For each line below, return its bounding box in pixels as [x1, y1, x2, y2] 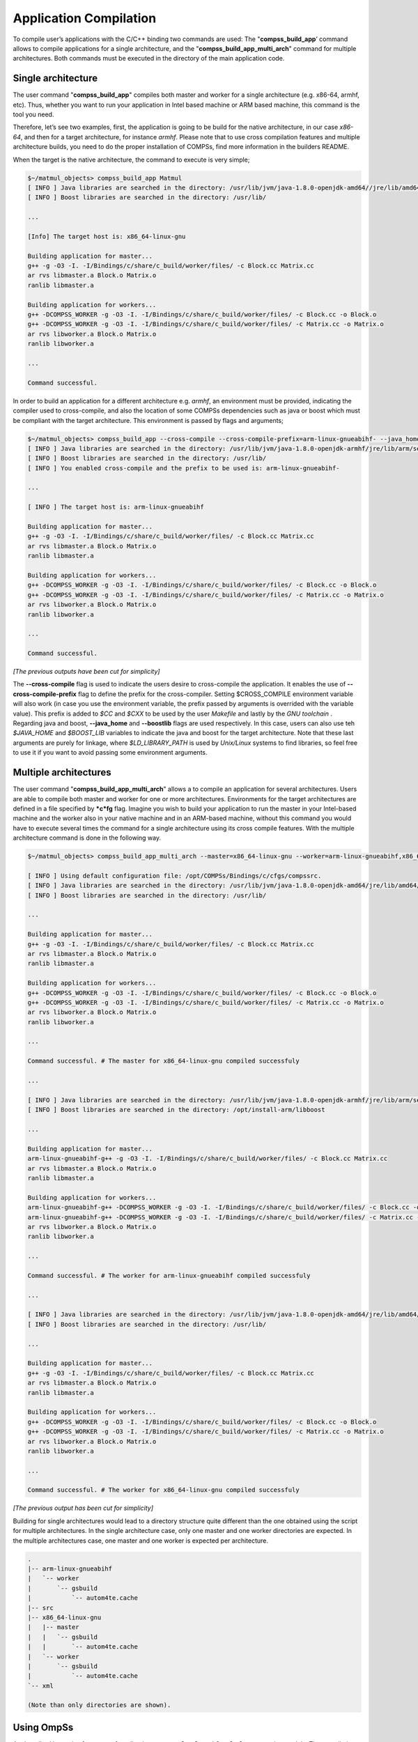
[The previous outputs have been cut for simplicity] [13, 668, 160, 676]
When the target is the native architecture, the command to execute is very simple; [13, 155, 250, 164]
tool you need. [13, 110, 54, 118]
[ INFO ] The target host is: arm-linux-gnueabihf [27, 503, 205, 511]
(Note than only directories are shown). [27, 1701, 171, 1709]
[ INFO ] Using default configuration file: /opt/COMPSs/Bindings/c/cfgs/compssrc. [27, 872, 322, 879]
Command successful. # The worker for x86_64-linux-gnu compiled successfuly [27, 1486, 300, 1494]
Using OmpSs [13, 1721, 74, 1733]
